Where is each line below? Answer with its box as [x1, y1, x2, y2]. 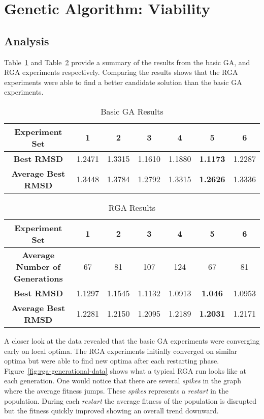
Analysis [4, 33, 49, 48]
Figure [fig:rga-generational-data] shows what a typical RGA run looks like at [4, 365, 246, 376]
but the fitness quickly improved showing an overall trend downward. [4, 405, 219, 416]
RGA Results [108, 201, 156, 213]
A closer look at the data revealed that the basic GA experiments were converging [4, 335, 260, 346]
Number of [16, 260, 60, 272]
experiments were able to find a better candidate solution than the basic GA [4, 76, 242, 87]
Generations [13, 272, 63, 284]
